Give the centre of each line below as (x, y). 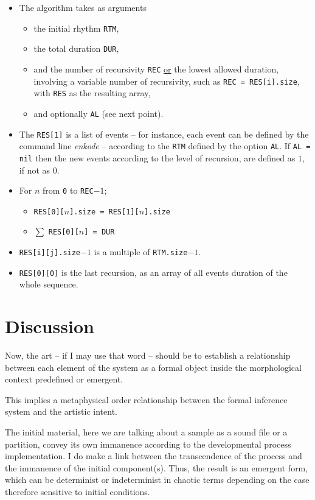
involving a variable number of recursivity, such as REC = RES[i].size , (167, 81)
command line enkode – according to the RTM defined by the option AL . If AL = (165, 146)
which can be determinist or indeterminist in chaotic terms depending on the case (157, 480)
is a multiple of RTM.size (141, 252)
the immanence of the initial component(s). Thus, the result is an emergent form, (157, 467)
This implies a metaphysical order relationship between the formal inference (146, 399)
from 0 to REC (68, 190)
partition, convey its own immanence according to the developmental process (148, 444)
